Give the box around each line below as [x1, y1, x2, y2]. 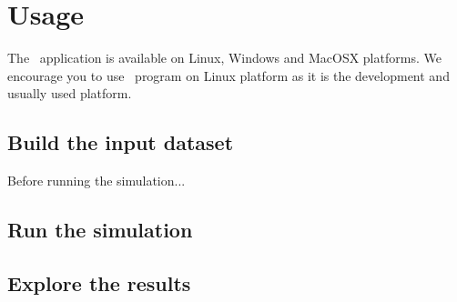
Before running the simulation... [7, 171, 186, 190]
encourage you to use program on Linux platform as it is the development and [7, 65, 450, 85]
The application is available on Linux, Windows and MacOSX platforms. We [7, 48, 442, 67]
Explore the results [7, 268, 191, 297]
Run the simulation [7, 216, 193, 244]
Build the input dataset [7, 128, 234, 156]
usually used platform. [7, 84, 132, 103]
